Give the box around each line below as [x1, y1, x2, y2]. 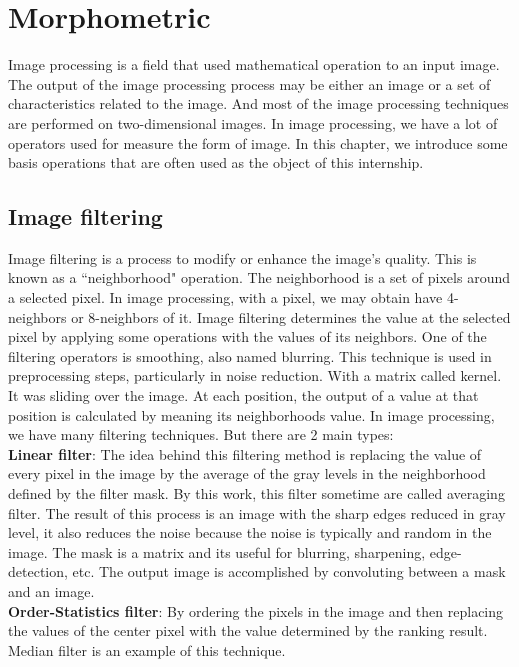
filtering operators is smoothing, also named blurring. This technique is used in [8, 345, 492, 366]
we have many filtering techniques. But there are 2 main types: [8, 424, 394, 445]
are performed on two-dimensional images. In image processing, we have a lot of [8, 112, 498, 133]
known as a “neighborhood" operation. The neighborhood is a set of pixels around [8, 267, 510, 288]
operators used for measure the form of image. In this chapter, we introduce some [8, 132, 508, 153]
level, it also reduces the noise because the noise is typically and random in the [8, 522, 492, 543]
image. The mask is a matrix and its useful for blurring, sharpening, [8, 541, 426, 562]
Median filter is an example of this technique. [8, 639, 286, 660]
